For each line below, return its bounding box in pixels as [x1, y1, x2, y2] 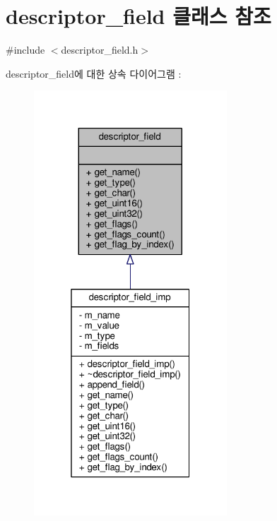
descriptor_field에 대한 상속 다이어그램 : [6, 66, 182, 80]
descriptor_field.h [61, 42, 138, 57]
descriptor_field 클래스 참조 [6, 1, 271, 30]
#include [6, 42, 45, 57]
